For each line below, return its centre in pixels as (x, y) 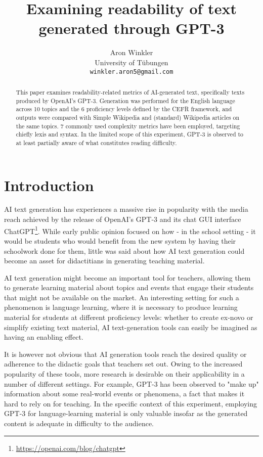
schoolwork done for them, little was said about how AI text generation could (124, 250)
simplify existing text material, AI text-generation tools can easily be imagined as (131, 327)
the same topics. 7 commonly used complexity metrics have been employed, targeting (128, 126)
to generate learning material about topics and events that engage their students (129, 287)
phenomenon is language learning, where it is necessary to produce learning (121, 307)
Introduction (49, 185)
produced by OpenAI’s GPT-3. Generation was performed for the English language (125, 100)
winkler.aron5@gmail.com (131, 72)
